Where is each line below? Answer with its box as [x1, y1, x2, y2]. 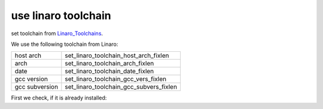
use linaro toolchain [11, 9, 111, 22]
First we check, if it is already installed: [11, 94, 107, 101]
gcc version [14, 75, 48, 83]
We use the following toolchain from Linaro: [11, 41, 118, 48]
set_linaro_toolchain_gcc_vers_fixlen [65, 75, 167, 83]
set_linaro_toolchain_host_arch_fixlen [65, 51, 170, 60]
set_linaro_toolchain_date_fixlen [65, 67, 154, 76]
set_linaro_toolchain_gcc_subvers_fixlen [65, 83, 178, 91]
